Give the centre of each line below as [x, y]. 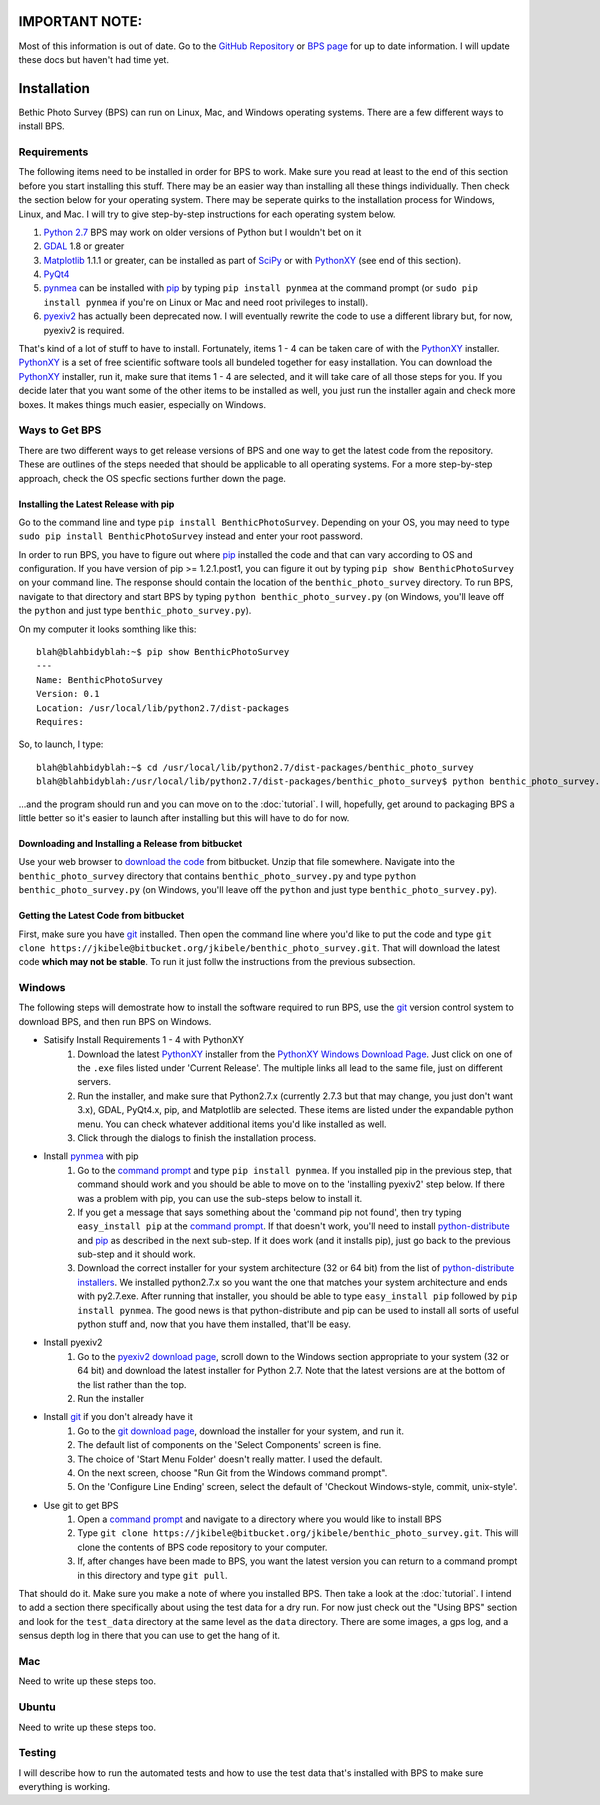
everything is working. [64, 1787]
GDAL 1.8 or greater [84, 246]
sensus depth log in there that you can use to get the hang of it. [149, 1636]
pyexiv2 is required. [84, 330]
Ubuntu [37, 1707]
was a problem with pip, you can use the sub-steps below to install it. [220, 1198]
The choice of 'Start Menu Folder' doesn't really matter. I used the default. [230, 1459]
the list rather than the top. [132, 1384]
